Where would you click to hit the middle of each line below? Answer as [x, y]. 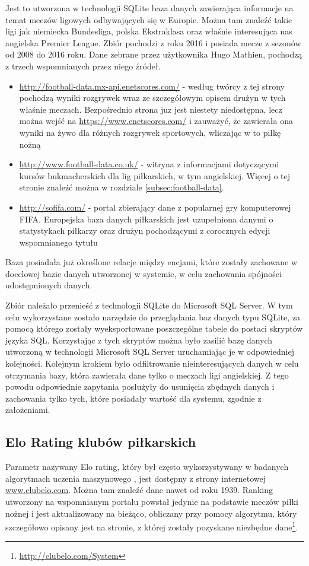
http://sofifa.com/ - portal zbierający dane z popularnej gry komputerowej [155, 207]
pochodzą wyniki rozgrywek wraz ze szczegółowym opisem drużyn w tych [152, 98]
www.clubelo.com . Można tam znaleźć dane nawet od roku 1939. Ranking [139, 490]
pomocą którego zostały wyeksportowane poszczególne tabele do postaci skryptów [154, 328]
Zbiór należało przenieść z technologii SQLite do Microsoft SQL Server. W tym [149, 305]
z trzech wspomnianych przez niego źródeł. [83, 66]
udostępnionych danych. [49, 285]
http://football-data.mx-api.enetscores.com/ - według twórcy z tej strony [152, 86]
